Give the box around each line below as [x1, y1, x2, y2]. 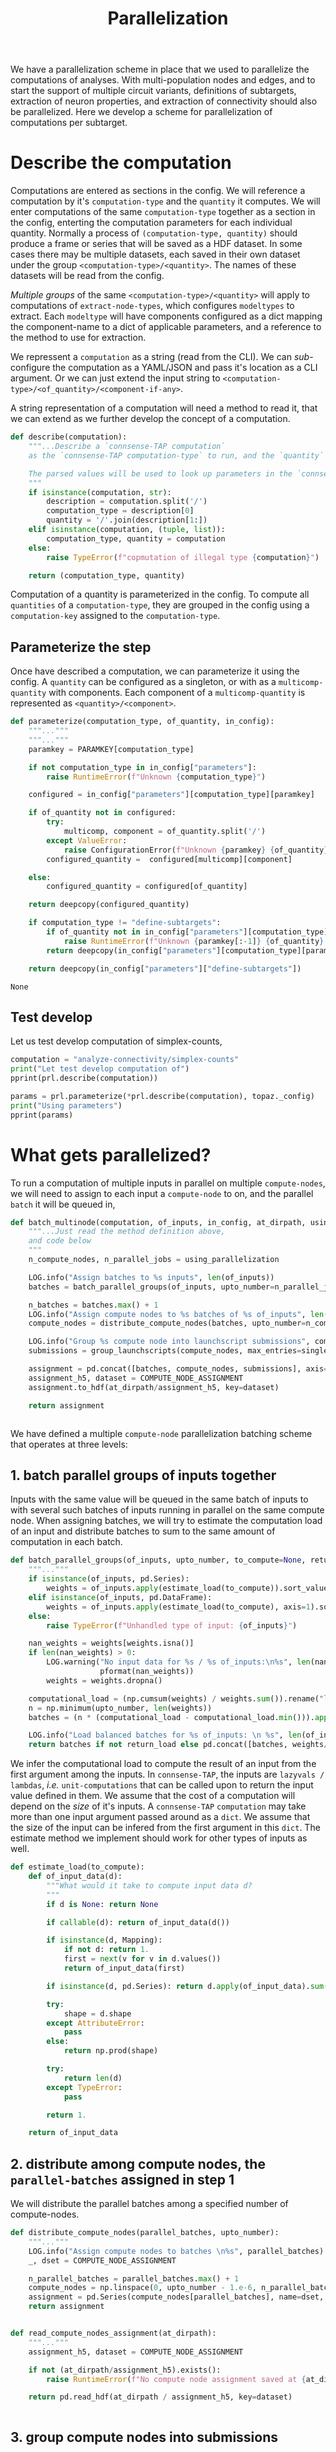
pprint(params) [10, 1110, 74, 1120]
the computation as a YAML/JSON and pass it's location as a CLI [52, 362, 318, 374]
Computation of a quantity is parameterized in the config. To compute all [10, 588, 310, 601]
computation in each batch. [10, 1536, 123, 1548]
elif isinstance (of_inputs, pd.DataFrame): [28, 1592, 213, 1602]
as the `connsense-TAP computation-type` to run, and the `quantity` [28, 450, 325, 461]
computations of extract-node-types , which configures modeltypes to [10, 300, 295, 312]
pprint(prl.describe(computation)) [10, 1073, 159, 1084]
